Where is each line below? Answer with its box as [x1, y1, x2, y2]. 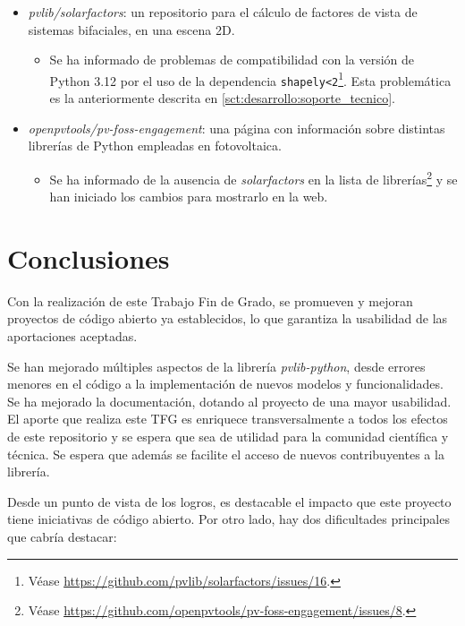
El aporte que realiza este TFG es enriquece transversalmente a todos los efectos [7, 409, 448, 428]
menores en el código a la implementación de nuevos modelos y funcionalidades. [7, 374, 444, 393]
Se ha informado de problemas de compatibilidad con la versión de [49, 50, 415, 69]
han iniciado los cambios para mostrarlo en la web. [49, 187, 328, 206]
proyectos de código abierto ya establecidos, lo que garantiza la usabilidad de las [7, 309, 448, 328]
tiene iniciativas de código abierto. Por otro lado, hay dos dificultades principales [7, 510, 450, 528]
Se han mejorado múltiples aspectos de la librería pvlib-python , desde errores [7, 356, 426, 375]
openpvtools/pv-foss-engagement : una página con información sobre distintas [28, 118, 445, 137]
